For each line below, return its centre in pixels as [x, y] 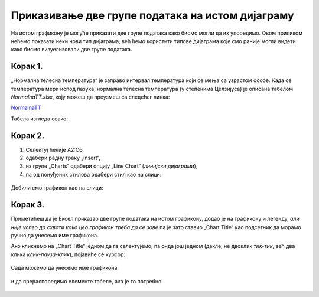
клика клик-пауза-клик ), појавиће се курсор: [68, 254]
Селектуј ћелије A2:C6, [55, 149]
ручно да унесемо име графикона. [55, 235]
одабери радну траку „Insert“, [63, 158]
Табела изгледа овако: [39, 119]
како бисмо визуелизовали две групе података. [71, 50]
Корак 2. [28, 136]
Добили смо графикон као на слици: [57, 188]
